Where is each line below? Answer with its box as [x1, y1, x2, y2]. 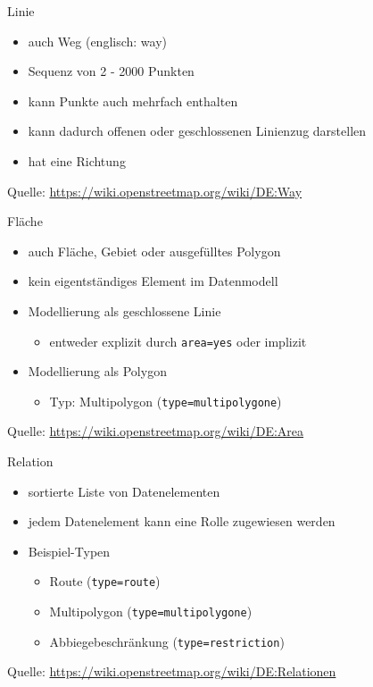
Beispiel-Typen [28, 541, 111, 560]
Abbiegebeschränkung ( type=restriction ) [49, 632, 285, 650]
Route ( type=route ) [49, 572, 161, 591]
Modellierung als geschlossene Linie [28, 301, 221, 320]
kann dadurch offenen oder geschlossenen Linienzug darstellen [28, 121, 367, 140]
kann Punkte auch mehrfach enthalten [28, 91, 238, 110]
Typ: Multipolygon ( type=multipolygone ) [49, 391, 282, 410]
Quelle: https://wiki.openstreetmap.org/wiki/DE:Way [7, 181, 303, 200]
